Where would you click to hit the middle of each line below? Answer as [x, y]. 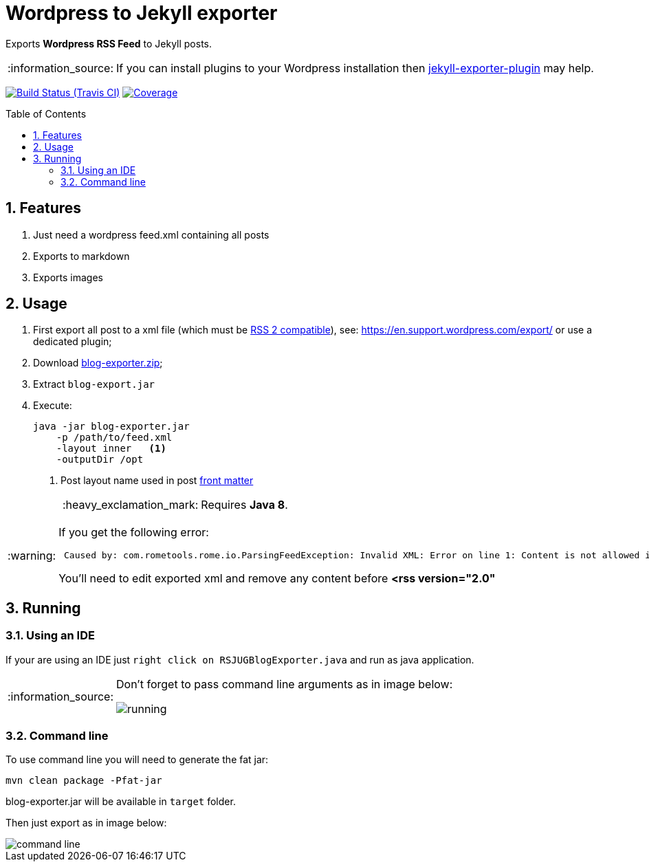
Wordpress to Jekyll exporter [142, 13]
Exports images [68, 277]
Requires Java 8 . [244, 505]
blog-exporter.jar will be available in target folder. [121, 802]
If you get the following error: [134, 533]
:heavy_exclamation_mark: [131, 505]
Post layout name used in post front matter [157, 481]
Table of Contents [46, 113]
